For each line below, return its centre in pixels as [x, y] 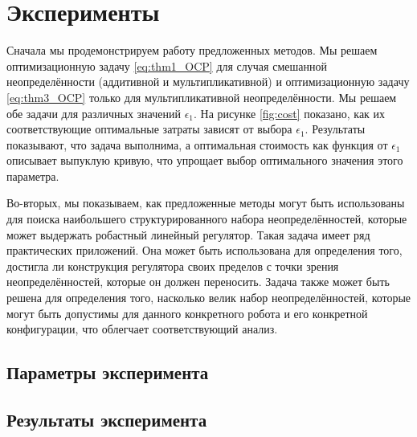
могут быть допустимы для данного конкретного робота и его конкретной [187, 313]
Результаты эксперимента [107, 419]
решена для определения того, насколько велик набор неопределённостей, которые [209, 298]
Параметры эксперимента [108, 372]
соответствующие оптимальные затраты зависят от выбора [149, 129]
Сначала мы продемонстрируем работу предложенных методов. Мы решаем [192, 50]
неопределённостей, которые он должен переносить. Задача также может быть [198, 282]
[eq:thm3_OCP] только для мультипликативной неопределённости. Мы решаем [202, 97]
